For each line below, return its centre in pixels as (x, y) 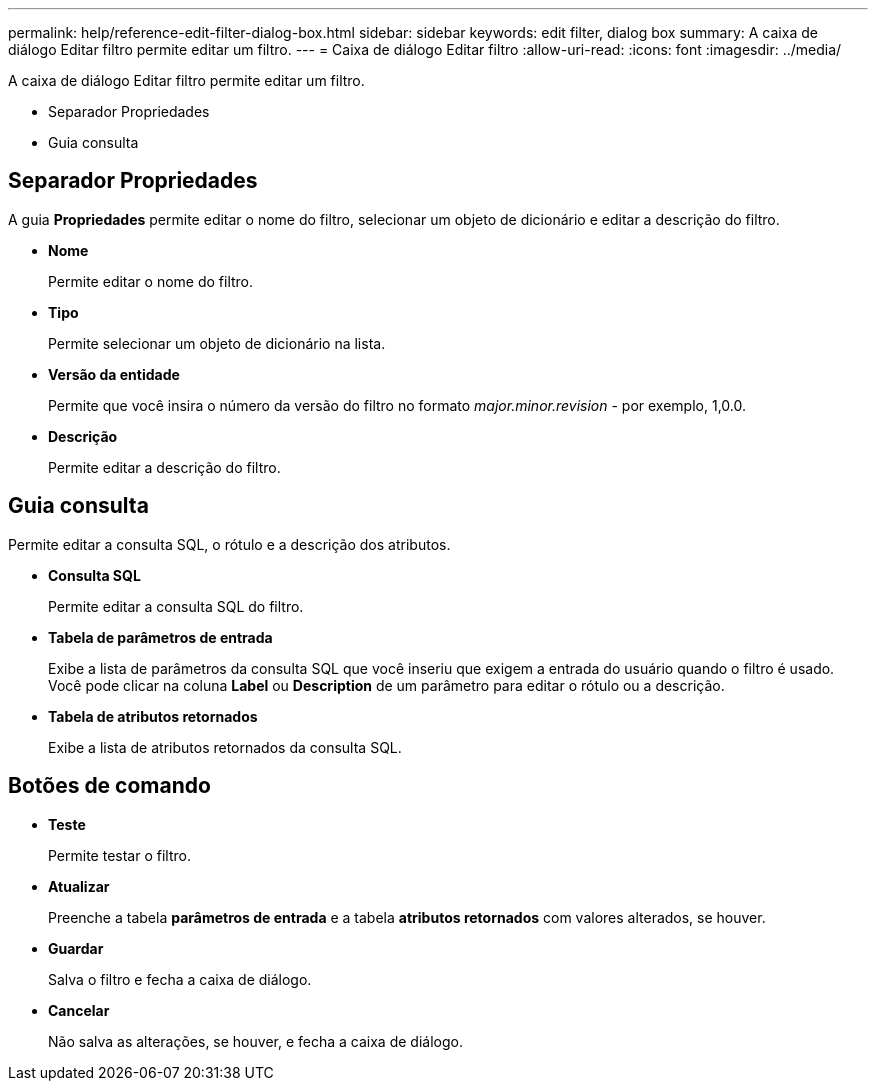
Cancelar (79, 1010)
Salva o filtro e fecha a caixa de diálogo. (180, 979)
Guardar (76, 948)
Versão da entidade (114, 374)
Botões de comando (109, 786)
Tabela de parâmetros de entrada (160, 637)
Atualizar (79, 886)
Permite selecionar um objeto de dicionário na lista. (217, 343)
